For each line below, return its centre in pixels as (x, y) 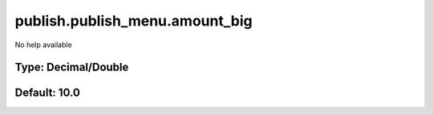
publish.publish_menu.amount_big (134, 21)
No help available (43, 45)
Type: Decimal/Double (72, 67)
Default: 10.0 (47, 93)
